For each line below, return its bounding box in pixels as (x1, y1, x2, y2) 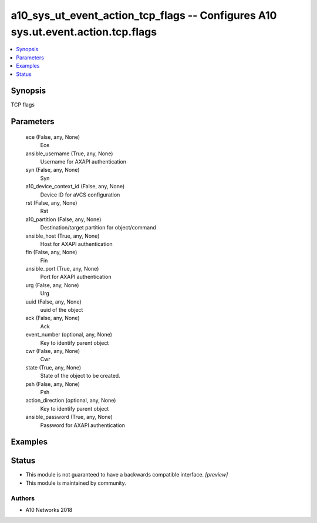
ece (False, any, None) (25, 133, 80, 141)
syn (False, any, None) (25, 166, 80, 174)
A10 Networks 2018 (25, 506, 73, 513)
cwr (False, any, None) (25, 347, 80, 354)
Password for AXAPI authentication (40, 421, 126, 429)
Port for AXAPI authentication (40, 274, 112, 281)
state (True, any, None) (25, 364, 82, 371)
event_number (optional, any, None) (25, 331, 113, 338)
